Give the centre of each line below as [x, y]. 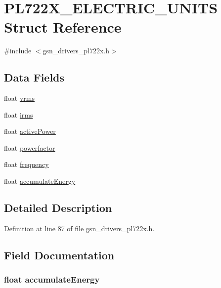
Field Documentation [59, 255]
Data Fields [34, 77]
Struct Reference [63, 27]
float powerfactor [30, 147]
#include [18, 51]
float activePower [30, 131]
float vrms [19, 98]
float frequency [26, 164]
